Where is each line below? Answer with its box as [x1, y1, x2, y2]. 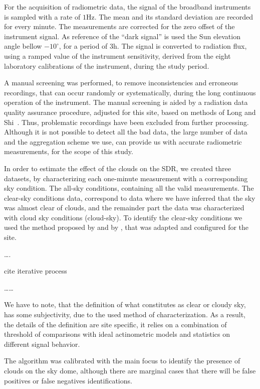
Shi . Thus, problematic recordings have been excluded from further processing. [4, 116, 249, 127]
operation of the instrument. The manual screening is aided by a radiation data [4, 97, 248, 107]
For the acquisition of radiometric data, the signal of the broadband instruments [4, 2, 251, 12]
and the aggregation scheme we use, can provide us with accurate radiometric [4, 136, 242, 147]
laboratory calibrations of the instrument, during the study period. [4, 60, 209, 71]
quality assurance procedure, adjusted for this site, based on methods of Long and [4, 106, 256, 117]
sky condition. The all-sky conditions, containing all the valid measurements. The [4, 183, 254, 193]
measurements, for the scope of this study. [4, 146, 133, 157]
